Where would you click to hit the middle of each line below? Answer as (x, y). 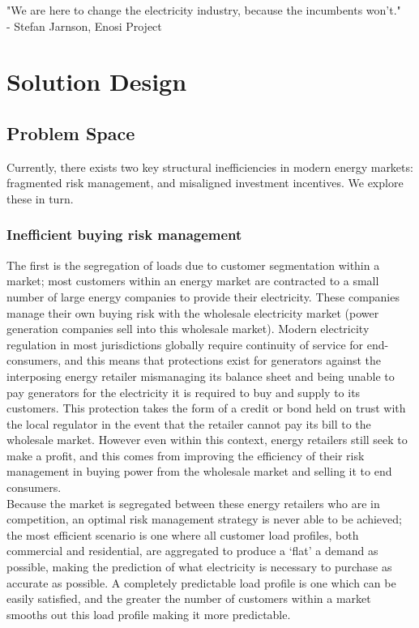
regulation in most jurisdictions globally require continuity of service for (185, 344)
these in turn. (40, 198)
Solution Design (97, 81)
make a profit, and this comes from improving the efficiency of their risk (186, 455)
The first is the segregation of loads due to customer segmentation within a (193, 265)
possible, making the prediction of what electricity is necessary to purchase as (199, 567)
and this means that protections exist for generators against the (223, 360)
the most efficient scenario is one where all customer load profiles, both (183, 534)
